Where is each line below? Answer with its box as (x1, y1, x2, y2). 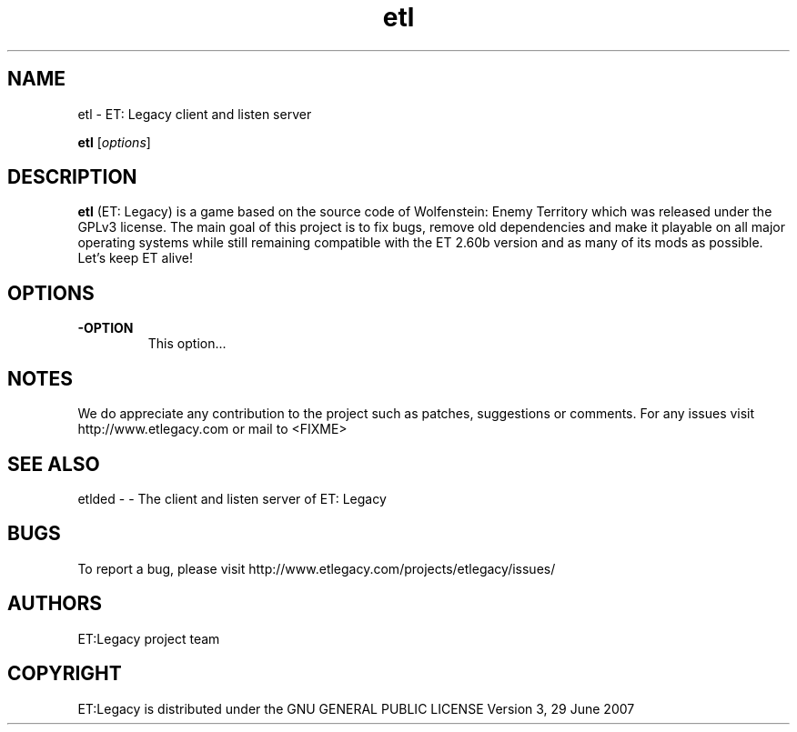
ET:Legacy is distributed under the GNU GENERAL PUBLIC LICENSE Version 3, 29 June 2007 (77, 700, 635, 717)
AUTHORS (7, 592, 103, 616)
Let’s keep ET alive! (77, 250, 193, 266)
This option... (147, 336, 227, 352)
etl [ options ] (77, 134, 151, 150)
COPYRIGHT (7, 662, 122, 686)
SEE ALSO (7, 452, 100, 476)
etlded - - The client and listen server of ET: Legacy (77, 490, 387, 506)
